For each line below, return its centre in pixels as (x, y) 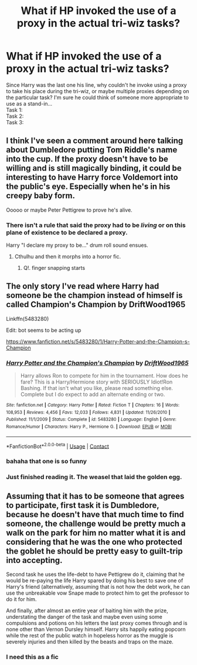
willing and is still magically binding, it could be (94, 168)
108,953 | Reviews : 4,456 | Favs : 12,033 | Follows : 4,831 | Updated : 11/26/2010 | (88, 412)
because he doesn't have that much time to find (95, 514)
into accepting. (34, 560)
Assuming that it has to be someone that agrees (95, 496)
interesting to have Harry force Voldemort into (92, 177)
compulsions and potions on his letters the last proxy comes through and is (97, 623)
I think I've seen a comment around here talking (95, 141)
